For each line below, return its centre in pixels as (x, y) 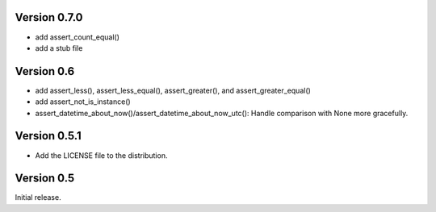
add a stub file (59, 48)
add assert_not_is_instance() (83, 102)
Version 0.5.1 (48, 136)
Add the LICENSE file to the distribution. (101, 155)
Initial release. (38, 197)
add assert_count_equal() (78, 37)
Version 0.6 (45, 71)
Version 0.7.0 (49, 17)
